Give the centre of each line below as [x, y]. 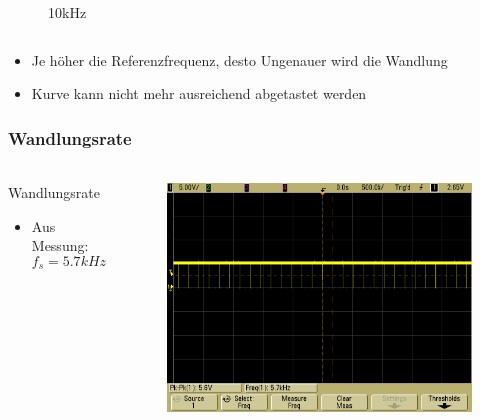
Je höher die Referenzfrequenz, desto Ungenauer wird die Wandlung [239, 59]
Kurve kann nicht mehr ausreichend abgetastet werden [199, 93]
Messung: [60, 245]
